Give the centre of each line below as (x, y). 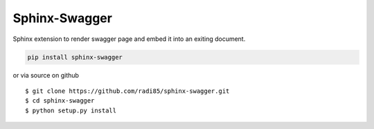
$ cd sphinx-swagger (60, 101)
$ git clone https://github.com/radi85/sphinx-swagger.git (127, 91)
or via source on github (46, 75)
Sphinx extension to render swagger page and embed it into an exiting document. (129, 39)
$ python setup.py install (71, 110)
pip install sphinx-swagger (75, 57)
